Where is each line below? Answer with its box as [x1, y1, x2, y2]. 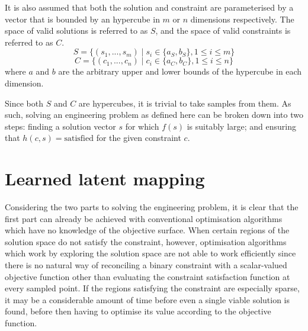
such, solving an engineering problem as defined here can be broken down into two [5, 108, 303, 121]
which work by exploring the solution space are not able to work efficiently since [5, 247, 296, 259]
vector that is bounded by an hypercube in [5, 12, 160, 25]
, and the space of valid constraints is [155, 24, 291, 37]
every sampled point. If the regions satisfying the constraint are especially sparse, [5, 282, 300, 294]
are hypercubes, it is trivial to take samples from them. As [78, 97, 291, 109]
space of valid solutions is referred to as [5, 24, 148, 37]
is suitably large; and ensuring [187, 120, 296, 132]
